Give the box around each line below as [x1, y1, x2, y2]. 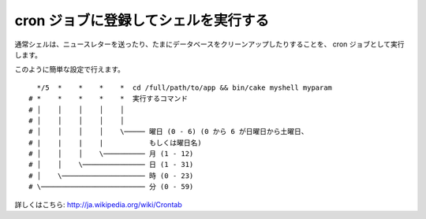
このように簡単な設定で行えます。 [14, 65, 125, 74]
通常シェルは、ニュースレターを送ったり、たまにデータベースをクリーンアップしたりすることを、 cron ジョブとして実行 [14, 39, 405, 49]
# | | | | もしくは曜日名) [28, 138, 202, 147]
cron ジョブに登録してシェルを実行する [14, 12, 270, 29]
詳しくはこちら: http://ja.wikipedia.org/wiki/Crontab [14, 199, 182, 209]
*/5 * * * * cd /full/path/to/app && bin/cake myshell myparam [36, 83, 333, 92]
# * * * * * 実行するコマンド [28, 95, 189, 103]
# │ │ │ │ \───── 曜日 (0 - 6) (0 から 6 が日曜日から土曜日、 [28, 127, 308, 136]
